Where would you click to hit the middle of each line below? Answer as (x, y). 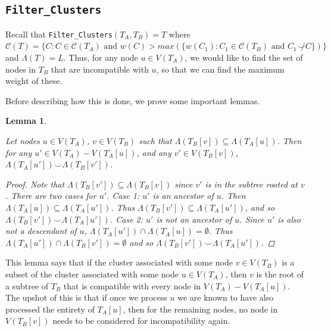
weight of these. (34, 81)
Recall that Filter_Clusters (59, 34)
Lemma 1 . (26, 121)
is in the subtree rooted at (251, 184)
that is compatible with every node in (132, 285)
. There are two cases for (51, 196)
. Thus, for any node (101, 57)
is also (289, 219)
